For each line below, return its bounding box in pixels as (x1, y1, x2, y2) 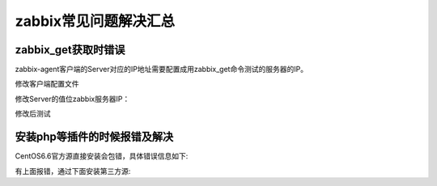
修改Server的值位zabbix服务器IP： (15, 94, 130, 104)
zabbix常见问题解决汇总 (15, 12, 176, 30)
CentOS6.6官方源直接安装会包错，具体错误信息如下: (15, 151, 189, 161)
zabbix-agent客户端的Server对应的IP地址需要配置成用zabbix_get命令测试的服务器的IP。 (15, 65, 308, 74)
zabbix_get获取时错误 (15, 43, 125, 57)
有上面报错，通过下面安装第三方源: (15, 166, 131, 175)
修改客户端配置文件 (15, 79, 79, 89)
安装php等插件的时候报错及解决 (15, 130, 174, 144)
